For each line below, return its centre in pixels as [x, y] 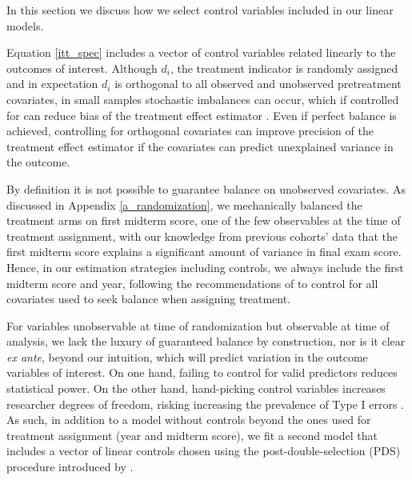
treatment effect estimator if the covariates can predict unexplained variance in [200, 146]
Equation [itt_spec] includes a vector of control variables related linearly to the [201, 52]
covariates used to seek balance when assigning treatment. [149, 299]
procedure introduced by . [70, 467]
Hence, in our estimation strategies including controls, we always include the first [205, 267]
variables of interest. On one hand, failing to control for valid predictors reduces [202, 372]
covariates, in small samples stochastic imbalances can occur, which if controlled [203, 99]
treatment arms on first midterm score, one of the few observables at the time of [204, 220]
